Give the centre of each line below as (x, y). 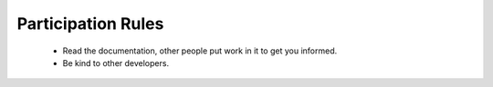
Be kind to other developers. (115, 63)
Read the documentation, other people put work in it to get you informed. (200, 51)
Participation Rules (90, 24)
